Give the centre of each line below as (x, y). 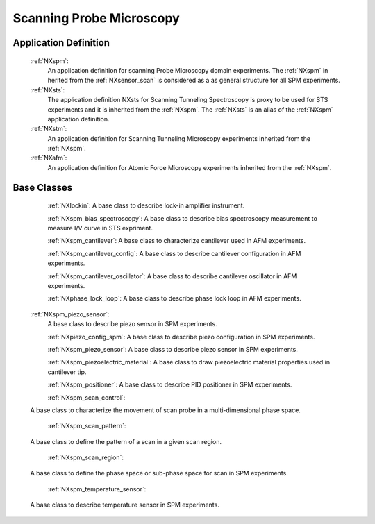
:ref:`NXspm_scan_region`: (86, 457)
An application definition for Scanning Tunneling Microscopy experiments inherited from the (179, 138)
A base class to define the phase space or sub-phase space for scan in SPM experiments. (159, 473)
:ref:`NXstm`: (49, 129)
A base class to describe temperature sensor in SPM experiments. (125, 505)
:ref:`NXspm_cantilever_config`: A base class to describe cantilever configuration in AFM (174, 253)
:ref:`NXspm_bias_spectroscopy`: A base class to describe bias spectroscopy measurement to (182, 218)
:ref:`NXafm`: (49, 158)
